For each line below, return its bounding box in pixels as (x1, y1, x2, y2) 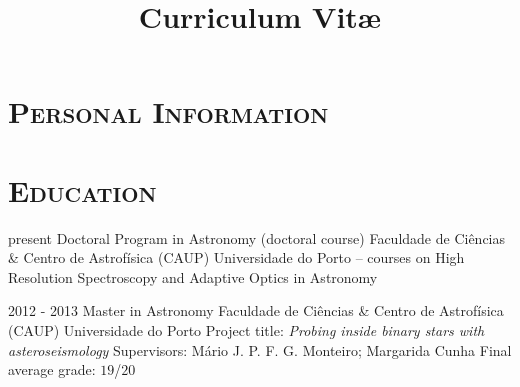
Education (8, 169, 157, 210)
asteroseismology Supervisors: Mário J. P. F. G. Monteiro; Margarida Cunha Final (8, 339, 512, 360)
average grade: (8, 359, 96, 380)
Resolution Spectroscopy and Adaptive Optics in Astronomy (8, 266, 378, 287)
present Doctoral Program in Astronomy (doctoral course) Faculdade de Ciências (8, 227, 506, 248)
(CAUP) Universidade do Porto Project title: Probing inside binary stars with (8, 320, 485, 341)
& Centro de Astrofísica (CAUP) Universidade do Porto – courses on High (8, 247, 465, 268)
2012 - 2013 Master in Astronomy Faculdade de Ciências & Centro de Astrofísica (8, 300, 504, 321)
